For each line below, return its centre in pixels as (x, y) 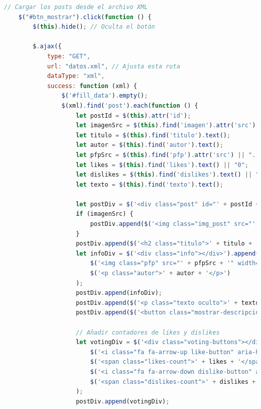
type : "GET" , (69, 56)
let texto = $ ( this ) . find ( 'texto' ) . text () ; (150, 184)
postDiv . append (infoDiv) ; (119, 293)
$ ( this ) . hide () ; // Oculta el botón (94, 27)
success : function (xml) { (92, 86)
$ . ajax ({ (47, 47)
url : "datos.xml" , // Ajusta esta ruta (113, 66)
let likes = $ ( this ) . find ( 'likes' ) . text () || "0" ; (162, 165)
